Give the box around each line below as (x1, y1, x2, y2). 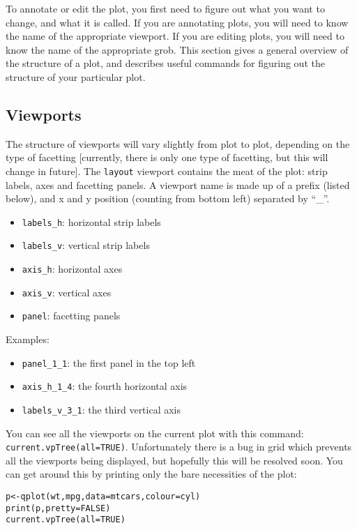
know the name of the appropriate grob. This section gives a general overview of (6, 42, 349, 56)
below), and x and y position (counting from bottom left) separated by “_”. (6, 191, 330, 206)
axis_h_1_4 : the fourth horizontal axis (22, 379, 188, 393)
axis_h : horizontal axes (22, 262, 123, 276)
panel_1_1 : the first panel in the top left (22, 355, 196, 370)
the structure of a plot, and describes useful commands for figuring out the (6, 56, 325, 70)
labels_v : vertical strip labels (22, 238, 150, 252)
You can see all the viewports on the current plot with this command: (6, 425, 304, 440)
